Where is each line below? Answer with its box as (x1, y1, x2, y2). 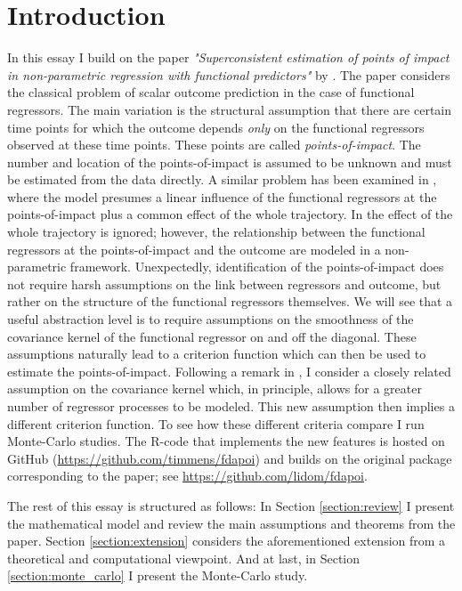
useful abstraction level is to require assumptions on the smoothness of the (7, 310, 414, 328)
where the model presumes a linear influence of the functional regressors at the (7, 187, 437, 206)
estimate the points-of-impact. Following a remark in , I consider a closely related (7, 361, 451, 380)
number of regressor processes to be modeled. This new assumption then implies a (7, 397, 455, 415)
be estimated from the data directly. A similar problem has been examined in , (7, 170, 437, 189)
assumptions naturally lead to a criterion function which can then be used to (7, 344, 426, 363)
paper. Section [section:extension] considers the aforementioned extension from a (7, 531, 446, 550)
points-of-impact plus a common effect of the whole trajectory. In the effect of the (7, 205, 453, 223)
